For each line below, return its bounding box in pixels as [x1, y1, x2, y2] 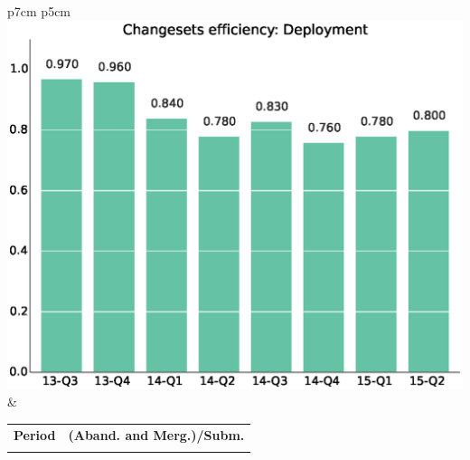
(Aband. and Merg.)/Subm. [68, 425, 245, 444]
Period [14, 425, 56, 444]
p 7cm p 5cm [7, 2, 71, 20]
